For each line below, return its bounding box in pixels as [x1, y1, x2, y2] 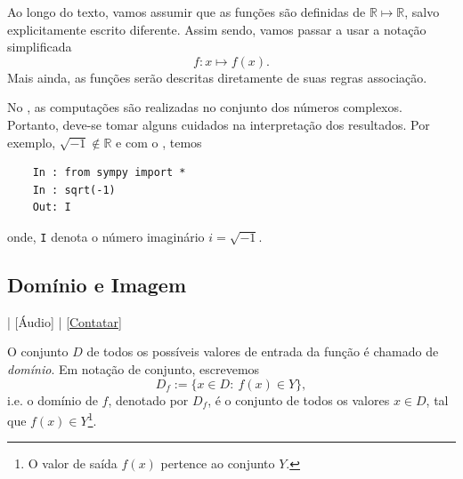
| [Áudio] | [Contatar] [7, 312, 122, 331]
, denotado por [108, 390, 189, 409]
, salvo [404, 3, 440, 20]
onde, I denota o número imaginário [7, 227, 205, 245]
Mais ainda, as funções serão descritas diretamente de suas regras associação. [7, 68, 427, 86]
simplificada [7, 37, 72, 56]
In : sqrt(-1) [32, 183, 116, 196]
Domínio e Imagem [7, 270, 187, 298]
